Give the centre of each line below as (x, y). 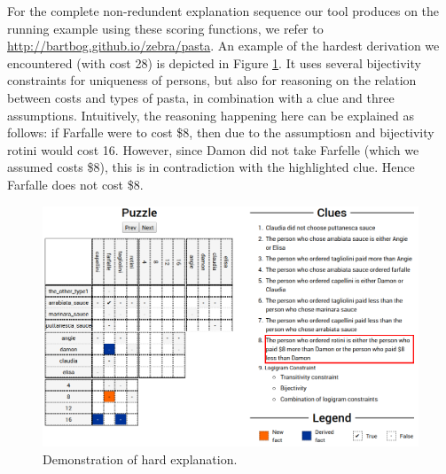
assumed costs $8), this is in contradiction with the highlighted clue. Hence (211, 167)
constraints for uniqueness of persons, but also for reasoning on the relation (212, 80)
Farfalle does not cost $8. (75, 184)
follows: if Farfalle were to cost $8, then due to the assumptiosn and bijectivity (221, 132)
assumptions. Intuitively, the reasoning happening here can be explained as (211, 115)
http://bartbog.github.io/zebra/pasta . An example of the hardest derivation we (223, 46)
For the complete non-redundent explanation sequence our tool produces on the (223, 11)
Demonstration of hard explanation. (140, 458)
